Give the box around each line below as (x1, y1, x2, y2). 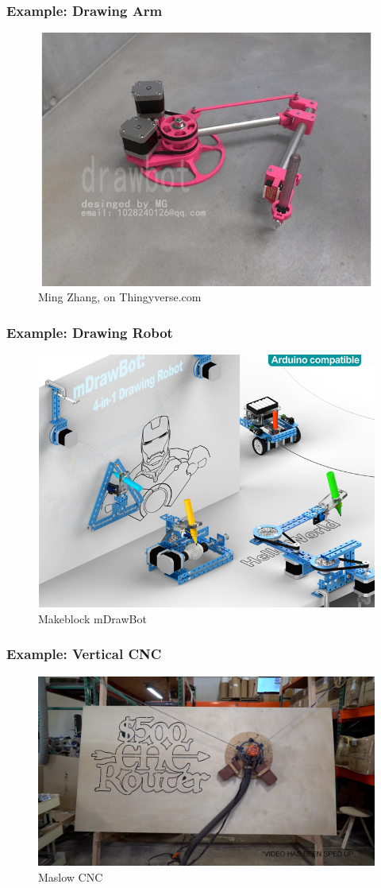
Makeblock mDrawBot (38, 610, 147, 626)
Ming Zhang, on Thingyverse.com (38, 289, 202, 305)
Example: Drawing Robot (6, 323, 173, 342)
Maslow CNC (38, 868, 103, 885)
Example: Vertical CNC (6, 644, 162, 664)
